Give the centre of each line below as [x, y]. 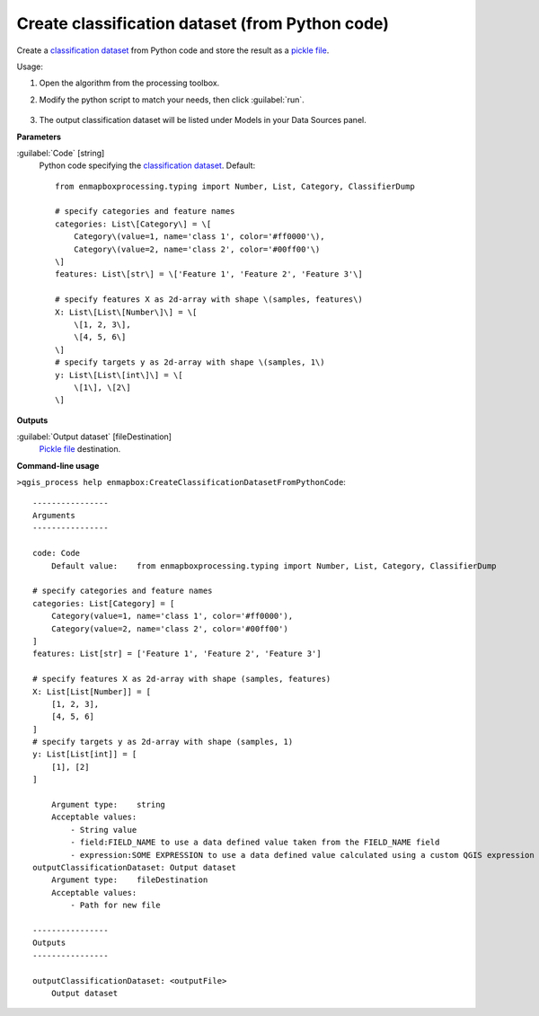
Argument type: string [108, 805]
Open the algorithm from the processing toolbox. [129, 83]
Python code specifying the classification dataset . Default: [147, 165]
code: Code [57, 553]
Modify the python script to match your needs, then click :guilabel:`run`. [172, 100]
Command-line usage [58, 465]
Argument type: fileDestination [129, 880]
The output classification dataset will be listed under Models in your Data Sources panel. [203, 120]
